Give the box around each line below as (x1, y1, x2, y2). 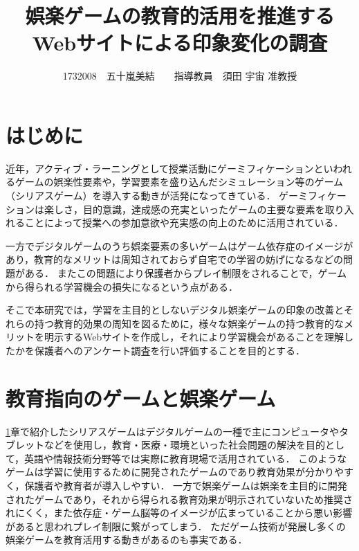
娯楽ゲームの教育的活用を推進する (25, 1, 335, 30)
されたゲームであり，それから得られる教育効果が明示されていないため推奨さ (6, 491, 353, 506)
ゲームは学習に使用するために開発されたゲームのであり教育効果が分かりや (6, 464, 344, 479)
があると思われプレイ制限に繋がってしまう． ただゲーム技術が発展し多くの (6, 518, 346, 533)
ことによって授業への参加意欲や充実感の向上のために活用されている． (24, 215, 344, 230)
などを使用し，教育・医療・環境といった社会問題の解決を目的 (44, 437, 325, 452)
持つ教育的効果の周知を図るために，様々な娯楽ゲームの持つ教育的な (34, 316, 344, 330)
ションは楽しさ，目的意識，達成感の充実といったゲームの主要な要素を (6, 201, 325, 216)
